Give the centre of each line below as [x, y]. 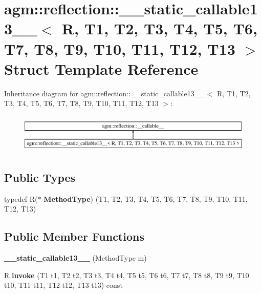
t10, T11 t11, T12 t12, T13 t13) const [63, 285]
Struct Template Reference [101, 68]
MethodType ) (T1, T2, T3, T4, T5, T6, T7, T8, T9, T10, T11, [146, 198]
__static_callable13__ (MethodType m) [75, 257]
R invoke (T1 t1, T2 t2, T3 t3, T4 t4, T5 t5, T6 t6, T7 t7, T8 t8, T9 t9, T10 [127, 275]
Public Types [40, 177]
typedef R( [21, 198]
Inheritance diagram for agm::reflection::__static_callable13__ [105, 93]
